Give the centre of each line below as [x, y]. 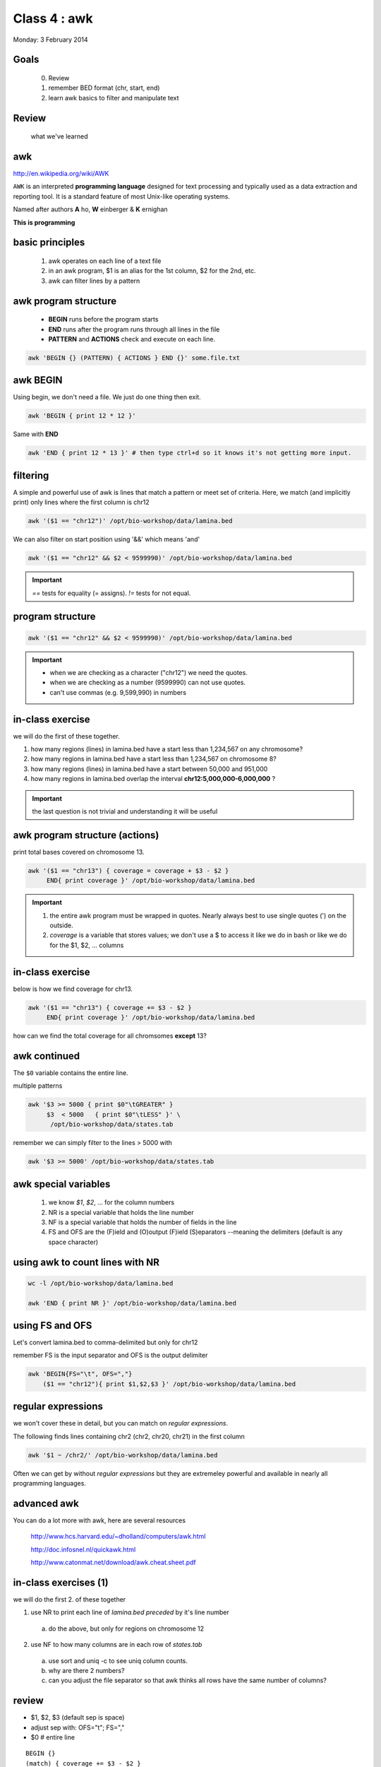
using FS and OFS [53, 1325]
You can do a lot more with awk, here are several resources [99, 1520]
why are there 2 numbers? [86, 1670]
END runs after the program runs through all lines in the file [134, 329]
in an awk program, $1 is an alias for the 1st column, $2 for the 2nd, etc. [152, 271]
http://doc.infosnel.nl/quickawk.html [83, 1549]
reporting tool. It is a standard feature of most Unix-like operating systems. [122, 196]
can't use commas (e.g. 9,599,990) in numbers [118, 692]
